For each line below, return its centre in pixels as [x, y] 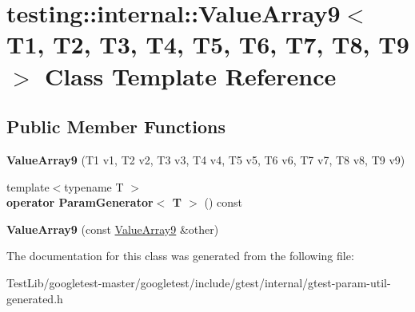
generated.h [35, 298]
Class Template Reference [191, 75]
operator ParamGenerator [80, 202]
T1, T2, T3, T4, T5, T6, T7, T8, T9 [208, 44]
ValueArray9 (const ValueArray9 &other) [113, 229]
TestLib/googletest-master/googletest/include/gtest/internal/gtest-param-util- [199, 282]
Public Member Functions [116, 126]
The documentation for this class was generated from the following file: [180, 256]
